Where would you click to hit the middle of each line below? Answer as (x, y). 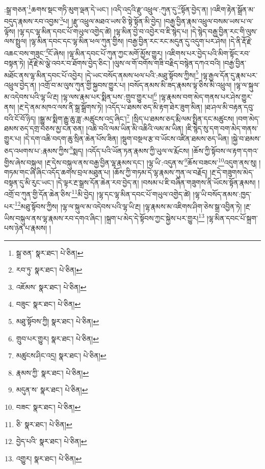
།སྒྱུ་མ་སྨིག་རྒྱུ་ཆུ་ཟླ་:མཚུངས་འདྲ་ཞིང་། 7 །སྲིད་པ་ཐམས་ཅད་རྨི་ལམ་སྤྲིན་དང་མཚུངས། (136, 118)
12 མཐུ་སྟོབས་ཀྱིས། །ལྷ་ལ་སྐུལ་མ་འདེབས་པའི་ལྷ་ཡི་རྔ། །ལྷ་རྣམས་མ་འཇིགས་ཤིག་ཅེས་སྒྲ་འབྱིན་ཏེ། (128, 205)
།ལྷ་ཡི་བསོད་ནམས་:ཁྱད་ (222, 194)
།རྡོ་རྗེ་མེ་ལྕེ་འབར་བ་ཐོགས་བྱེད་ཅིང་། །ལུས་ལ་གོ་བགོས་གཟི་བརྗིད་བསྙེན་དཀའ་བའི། (124, 63)
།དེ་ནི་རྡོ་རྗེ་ (241, 41)
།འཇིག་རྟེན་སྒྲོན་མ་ (233, 9)
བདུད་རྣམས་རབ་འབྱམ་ (32, 21)
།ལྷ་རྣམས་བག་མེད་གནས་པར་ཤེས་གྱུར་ (206, 97)
